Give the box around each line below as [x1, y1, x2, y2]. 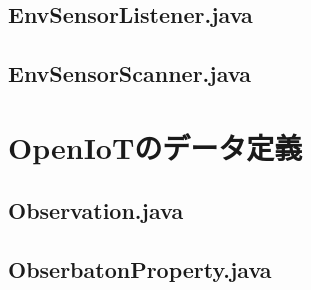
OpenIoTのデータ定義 [8, 126, 303, 167]
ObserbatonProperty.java [8, 254, 272, 285]
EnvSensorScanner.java [8, 58, 251, 89]
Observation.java [8, 195, 184, 226]
